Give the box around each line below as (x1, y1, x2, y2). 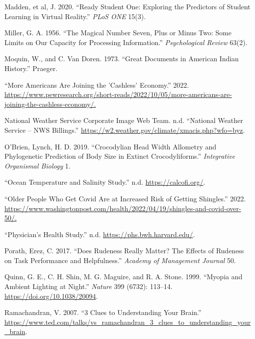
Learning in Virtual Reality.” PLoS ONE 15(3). (4, 11, 146, 21)
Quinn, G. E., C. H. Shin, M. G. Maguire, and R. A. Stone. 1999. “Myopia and (4, 271, 243, 282)
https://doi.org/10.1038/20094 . (4, 291, 98, 301)
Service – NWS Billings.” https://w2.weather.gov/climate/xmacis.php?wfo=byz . (4, 124, 245, 135)
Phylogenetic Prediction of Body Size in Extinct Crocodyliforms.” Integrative (4, 151, 235, 161)
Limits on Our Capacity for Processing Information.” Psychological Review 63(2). (4, 37, 248, 47)
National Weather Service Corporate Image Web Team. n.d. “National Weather (4, 115, 243, 125)
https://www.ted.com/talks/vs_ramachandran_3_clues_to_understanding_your (4, 316, 251, 327)
